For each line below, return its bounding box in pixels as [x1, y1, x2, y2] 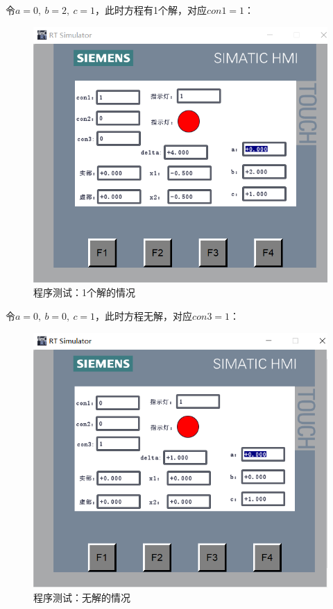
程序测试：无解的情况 [33, 590, 130, 604]
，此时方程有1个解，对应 [95, 3, 207, 17]
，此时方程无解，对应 [95, 308, 193, 323]
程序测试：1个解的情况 [33, 285, 135, 300]
